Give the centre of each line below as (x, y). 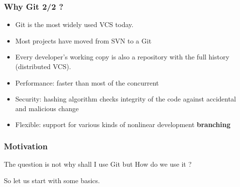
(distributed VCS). (43, 66)
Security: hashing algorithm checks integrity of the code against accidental (126, 99)
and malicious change (47, 108)
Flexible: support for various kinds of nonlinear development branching (123, 124)
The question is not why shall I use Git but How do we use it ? (98, 164)
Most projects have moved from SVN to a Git (83, 40)
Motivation (26, 146)
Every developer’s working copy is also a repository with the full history (122, 57)
